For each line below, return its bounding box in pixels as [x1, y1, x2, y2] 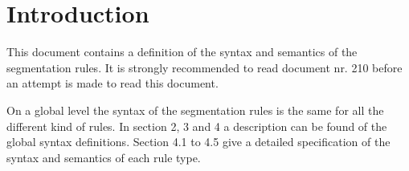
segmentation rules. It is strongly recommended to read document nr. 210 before [6, 59, 403, 75]
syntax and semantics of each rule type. [6, 149, 201, 165]
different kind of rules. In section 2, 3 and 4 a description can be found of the [6, 117, 387, 134]
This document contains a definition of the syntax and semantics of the [6, 43, 358, 60]
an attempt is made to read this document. [6, 75, 219, 92]
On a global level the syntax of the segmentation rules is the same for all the [6, 101, 384, 118]
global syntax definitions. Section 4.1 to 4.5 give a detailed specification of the [6, 133, 391, 150]
